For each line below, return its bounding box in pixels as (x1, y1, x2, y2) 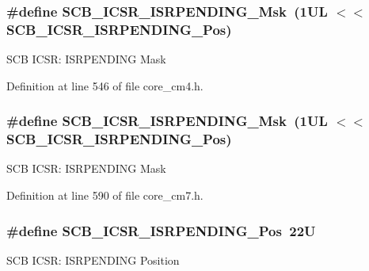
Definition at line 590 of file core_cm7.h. (6, 187, 204, 204)
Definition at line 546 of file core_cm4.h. (6, 77, 204, 94)
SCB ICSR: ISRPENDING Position (6, 251, 180, 268)
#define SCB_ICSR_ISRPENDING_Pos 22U (6, 220, 316, 240)
